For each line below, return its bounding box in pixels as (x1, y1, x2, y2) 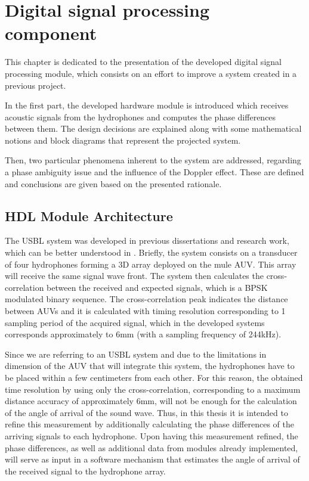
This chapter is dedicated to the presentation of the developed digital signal (5, 55, 282, 68)
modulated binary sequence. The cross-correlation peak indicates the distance (5, 293, 288, 305)
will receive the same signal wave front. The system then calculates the (5, 269, 264, 282)
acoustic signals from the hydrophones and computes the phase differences (5, 110, 276, 123)
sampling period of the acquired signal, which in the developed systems (5, 316, 265, 328)
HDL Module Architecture (5, 206, 173, 225)
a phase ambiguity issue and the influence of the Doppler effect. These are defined (5, 166, 304, 178)
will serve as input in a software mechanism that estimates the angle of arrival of (5, 453, 300, 466)
